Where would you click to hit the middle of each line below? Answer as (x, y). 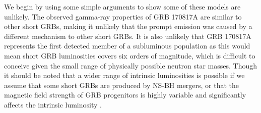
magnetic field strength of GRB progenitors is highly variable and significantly (125, 95)
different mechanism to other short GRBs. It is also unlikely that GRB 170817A (128, 36)
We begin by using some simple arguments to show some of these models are (122, 6)
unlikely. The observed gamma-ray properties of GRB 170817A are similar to (123, 16)
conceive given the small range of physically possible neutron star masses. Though (130, 65)
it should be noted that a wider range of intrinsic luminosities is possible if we (124, 75)
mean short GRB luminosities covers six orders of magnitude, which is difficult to (130, 55)
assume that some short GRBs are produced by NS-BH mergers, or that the (122, 85)
